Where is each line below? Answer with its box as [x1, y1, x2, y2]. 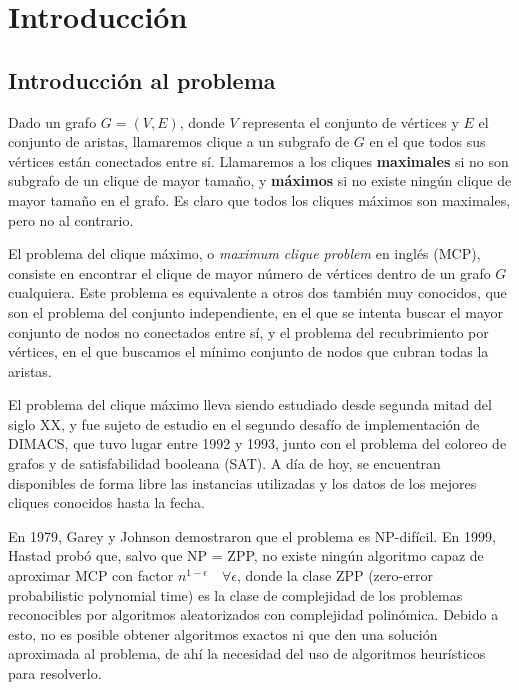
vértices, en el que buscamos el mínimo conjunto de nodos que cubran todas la [8, 341, 489, 362]
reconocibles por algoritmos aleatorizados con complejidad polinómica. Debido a [8, 604, 499, 625]
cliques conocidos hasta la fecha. [8, 492, 205, 513]
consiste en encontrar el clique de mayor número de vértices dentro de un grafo [8, 262, 491, 283]
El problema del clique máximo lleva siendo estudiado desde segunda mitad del [8, 394, 492, 415]
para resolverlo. [8, 663, 102, 684]
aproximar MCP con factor [8, 565, 174, 586]
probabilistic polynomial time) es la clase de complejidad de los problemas [8, 584, 463, 605]
